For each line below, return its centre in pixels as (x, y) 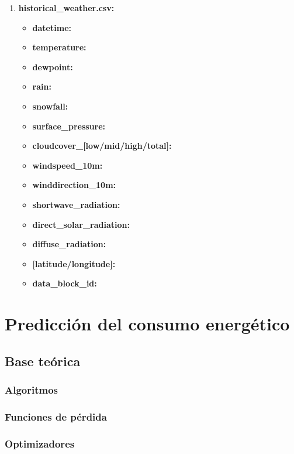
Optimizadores (40, 443)
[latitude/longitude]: (74, 263)
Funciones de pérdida (56, 416)
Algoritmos (32, 389)
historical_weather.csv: (66, 8)
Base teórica (43, 361)
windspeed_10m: (68, 165)
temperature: (59, 47)
